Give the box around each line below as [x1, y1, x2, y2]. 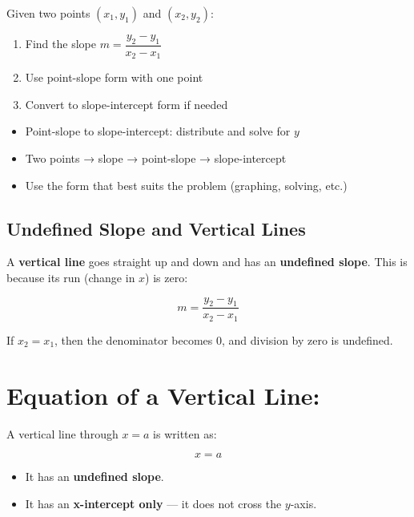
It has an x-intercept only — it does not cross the [25, 495, 282, 511]
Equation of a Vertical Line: [6, 378, 320, 411]
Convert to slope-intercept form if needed [25, 95, 228, 112]
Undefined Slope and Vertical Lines [6, 216, 306, 240]
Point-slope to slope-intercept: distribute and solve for [25, 123, 291, 139]
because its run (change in [6, 269, 135, 286]
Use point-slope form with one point [25, 69, 203, 86]
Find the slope [25, 35, 96, 52]
